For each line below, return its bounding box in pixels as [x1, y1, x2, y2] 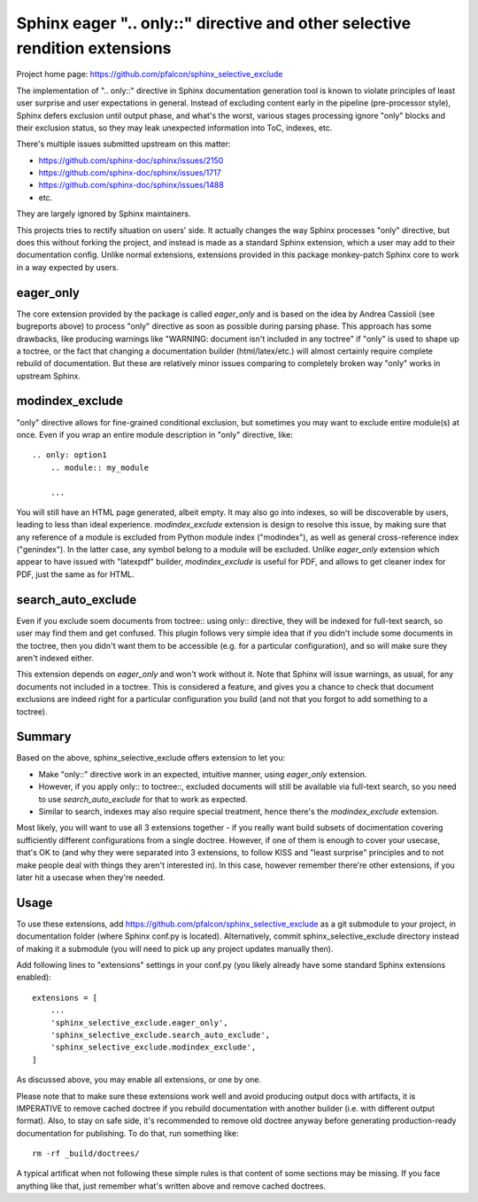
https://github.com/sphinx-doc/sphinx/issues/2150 [38, 155, 224, 166]
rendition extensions [16, 38, 172, 58]
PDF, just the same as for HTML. [16, 568, 135, 580]
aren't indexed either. [16, 652, 95, 663]
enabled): [16, 972, 52, 983]
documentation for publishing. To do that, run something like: [16, 1128, 239, 1138]
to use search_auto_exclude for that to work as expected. [38, 793, 248, 804]
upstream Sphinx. [16, 371, 81, 381]
